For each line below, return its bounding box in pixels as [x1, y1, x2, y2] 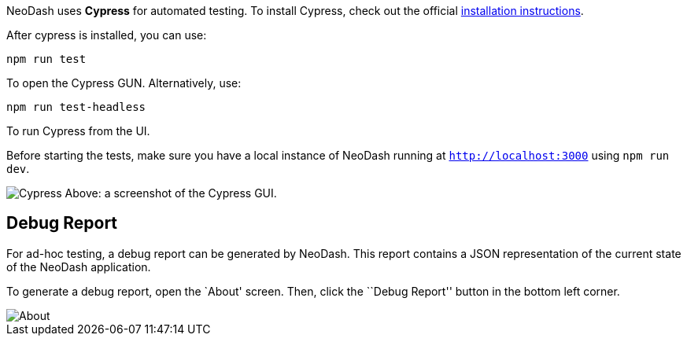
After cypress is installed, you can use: [6, 28, 207, 42]
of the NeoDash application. [6, 259, 151, 274]
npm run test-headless [6, 101, 146, 113]
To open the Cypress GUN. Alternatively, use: [6, 76, 242, 90]
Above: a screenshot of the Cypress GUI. [65, 186, 277, 200]
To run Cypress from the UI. [6, 124, 150, 138]
